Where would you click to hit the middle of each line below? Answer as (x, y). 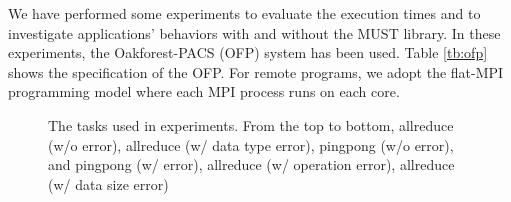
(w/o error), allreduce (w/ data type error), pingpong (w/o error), (251, 144)
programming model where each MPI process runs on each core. (204, 91)
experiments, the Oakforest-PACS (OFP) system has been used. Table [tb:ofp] (248, 52)
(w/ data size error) (108, 183)
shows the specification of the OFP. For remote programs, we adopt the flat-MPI (256, 71)
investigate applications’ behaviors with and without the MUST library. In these (254, 32)
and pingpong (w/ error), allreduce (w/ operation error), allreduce (251, 164)
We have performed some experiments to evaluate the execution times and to (244, 13)
